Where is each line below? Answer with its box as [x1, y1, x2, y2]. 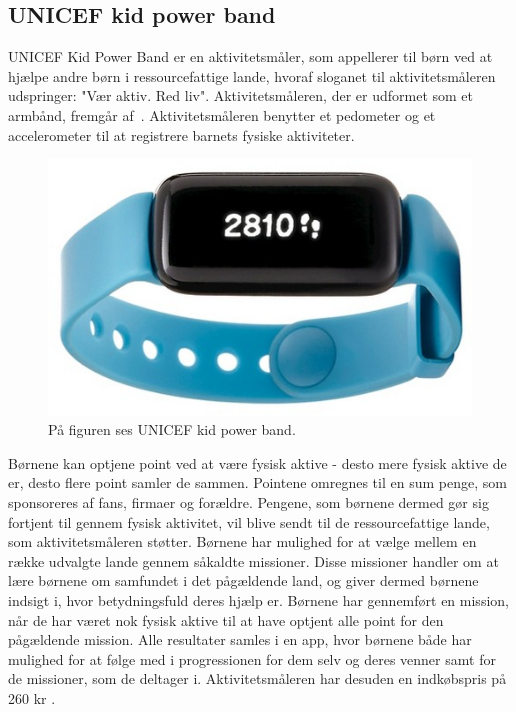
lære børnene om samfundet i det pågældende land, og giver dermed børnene [8, 570, 479, 591]
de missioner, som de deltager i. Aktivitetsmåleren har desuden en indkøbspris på [8, 668, 507, 689]
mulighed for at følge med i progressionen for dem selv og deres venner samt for [8, 648, 496, 669]
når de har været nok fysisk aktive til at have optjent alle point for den [8, 609, 444, 630]
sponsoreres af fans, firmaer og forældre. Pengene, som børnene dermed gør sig [8, 492, 489, 513]
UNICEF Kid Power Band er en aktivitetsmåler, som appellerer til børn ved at [8, 46, 493, 67]
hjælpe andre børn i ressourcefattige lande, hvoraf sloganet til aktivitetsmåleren [8, 65, 496, 86]
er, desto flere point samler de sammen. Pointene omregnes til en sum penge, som [8, 472, 507, 493]
